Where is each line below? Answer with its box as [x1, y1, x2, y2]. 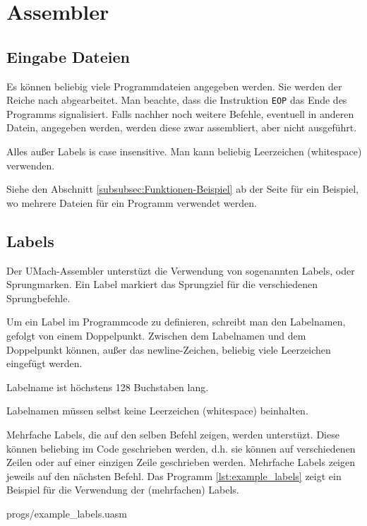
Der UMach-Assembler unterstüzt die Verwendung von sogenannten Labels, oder [6, 263, 355, 277]
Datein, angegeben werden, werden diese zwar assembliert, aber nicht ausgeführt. [6, 120, 357, 135]
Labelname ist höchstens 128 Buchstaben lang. [6, 379, 209, 394]
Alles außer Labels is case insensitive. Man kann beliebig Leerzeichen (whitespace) [6, 144, 362, 159]
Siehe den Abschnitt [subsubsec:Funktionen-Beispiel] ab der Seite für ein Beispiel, [6, 181, 359, 196]
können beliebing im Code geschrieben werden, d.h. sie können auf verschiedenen [6, 441, 356, 455]
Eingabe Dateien [6, 45, 130, 67]
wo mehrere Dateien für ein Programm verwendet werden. [6, 195, 257, 210]
